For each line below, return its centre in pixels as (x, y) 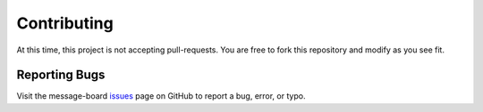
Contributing (65, 23)
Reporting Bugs (61, 75)
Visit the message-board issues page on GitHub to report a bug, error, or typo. (161, 96)
